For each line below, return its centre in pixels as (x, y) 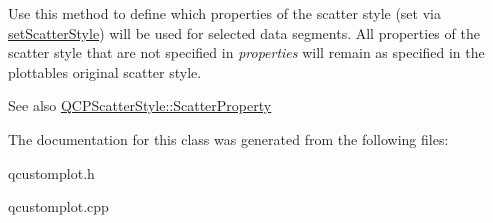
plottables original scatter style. (105, 71)
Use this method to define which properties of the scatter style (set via (224, 13)
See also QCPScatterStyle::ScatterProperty (140, 105)
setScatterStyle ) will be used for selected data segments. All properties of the (244, 32)
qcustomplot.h (51, 172)
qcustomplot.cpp (58, 206)
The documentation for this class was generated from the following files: (228, 138)
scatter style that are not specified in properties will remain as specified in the (246, 52)
